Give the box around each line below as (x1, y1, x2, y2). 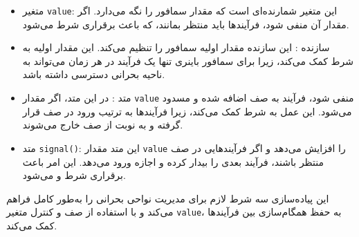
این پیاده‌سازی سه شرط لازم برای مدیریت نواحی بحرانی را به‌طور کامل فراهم (6, 191, 329, 205)
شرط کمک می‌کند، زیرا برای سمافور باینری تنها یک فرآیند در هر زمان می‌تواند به (22, 53, 353, 68)
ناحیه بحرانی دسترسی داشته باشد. (22, 67, 165, 82)
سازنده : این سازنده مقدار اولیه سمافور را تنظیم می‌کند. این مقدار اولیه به (22, 40, 330, 55)
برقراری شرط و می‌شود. (22, 168, 126, 182)
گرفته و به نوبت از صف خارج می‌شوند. (22, 117, 183, 132)
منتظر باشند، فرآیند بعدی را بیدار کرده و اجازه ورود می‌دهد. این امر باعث (22, 154, 324, 169)
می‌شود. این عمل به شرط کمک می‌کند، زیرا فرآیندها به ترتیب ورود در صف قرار (22, 104, 352, 118)
